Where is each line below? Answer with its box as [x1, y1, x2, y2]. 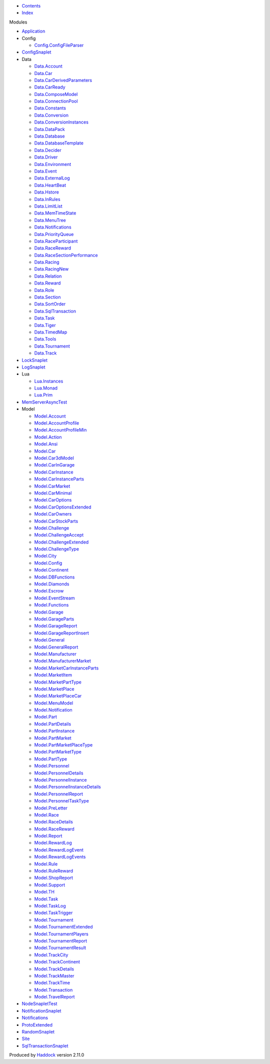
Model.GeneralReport [34, 644, 78, 650]
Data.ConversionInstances [34, 119, 88, 125]
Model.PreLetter [34, 805, 67, 811]
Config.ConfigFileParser [34, 42, 84, 48]
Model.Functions [34, 602, 69, 608]
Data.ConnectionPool [34, 98, 78, 104]
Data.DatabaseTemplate [34, 140, 83, 146]
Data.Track [34, 350, 57, 356]
